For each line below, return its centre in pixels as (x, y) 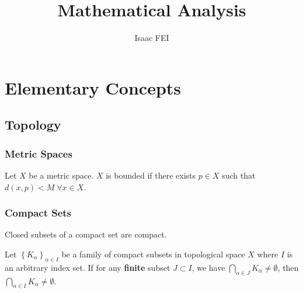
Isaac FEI (152, 38)
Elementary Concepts (93, 87)
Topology (33, 125)
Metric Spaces (39, 153)
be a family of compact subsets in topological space (153, 254)
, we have (208, 267)
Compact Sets (38, 213)
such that (239, 175)
